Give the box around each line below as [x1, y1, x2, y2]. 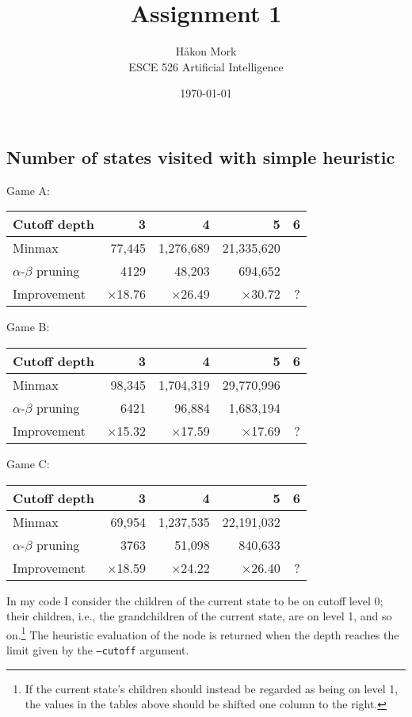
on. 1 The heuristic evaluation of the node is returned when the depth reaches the [6, 624, 399, 643]
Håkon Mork [175, 43, 237, 59]
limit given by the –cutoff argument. [6, 641, 189, 658]
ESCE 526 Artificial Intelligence [128, 58, 284, 74]
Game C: [6, 455, 50, 471]
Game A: [6, 181, 50, 198]
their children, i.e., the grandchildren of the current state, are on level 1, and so [6, 608, 392, 624]
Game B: [6, 318, 50, 335]
